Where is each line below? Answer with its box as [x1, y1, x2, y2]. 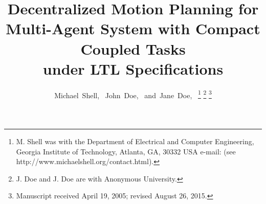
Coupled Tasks [80, 38, 186, 59]
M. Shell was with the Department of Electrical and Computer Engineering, [16, 135, 254, 146]
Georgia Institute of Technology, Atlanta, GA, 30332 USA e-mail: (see [16, 146, 236, 156]
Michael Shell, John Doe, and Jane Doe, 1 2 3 [54, 88, 212, 100]
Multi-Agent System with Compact [6, 18, 260, 39]
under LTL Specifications [42, 58, 224, 79]
